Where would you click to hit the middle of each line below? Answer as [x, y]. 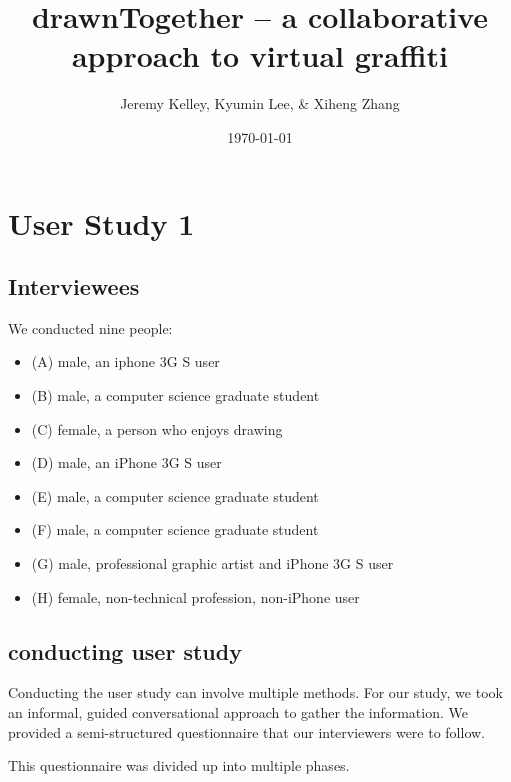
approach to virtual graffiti [260, 55]
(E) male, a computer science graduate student [175, 495]
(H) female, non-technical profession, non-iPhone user [195, 596]
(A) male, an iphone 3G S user [125, 361]
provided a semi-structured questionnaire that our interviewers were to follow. [247, 731]
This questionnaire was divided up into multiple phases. [179, 765]
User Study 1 [101, 222]
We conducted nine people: [90, 327]
